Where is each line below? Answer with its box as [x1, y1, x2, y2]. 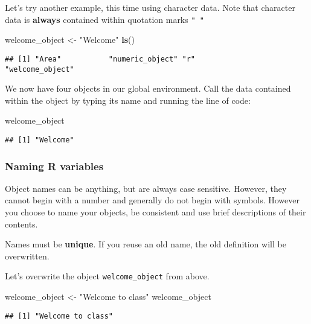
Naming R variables [5, 158, 104, 173]
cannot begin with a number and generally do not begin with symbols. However [5, 194, 300, 206]
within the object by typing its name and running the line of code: [5, 94, 251, 106]
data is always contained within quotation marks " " [5, 13, 204, 25]
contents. [5, 217, 38, 230]
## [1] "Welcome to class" [5, 311, 113, 320]
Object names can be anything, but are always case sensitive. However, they [5, 182, 287, 194]
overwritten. [5, 249, 50, 262]
